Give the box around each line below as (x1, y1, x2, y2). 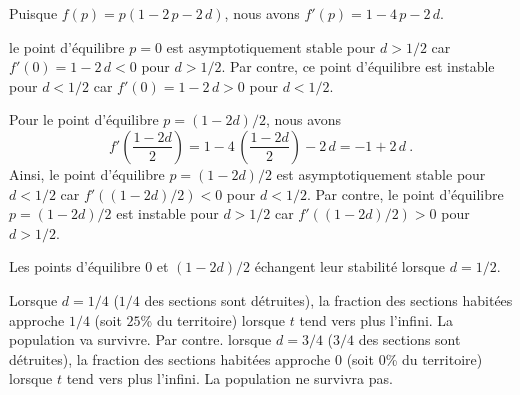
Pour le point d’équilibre (9, 109, 159, 130)
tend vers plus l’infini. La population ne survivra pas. (66, 368, 393, 389)
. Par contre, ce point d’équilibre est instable (221, 56, 495, 77)
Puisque (9, 3, 58, 23)
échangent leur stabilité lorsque (254, 256, 446, 277)
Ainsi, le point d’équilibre (9, 163, 165, 184)
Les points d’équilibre (9, 256, 141, 277)
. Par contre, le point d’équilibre (306, 183, 504, 204)
